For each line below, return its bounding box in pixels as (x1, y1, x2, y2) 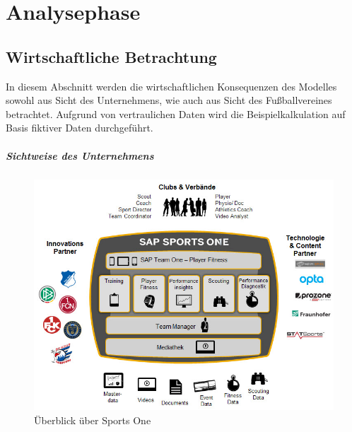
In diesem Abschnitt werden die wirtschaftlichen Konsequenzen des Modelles (6, 78, 337, 93)
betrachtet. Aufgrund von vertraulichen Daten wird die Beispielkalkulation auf (6, 106, 346, 121)
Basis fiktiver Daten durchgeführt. (6, 120, 153, 135)
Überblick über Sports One (34, 412, 151, 427)
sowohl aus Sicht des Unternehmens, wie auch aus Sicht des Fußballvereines (6, 93, 332, 107)
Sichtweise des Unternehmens (6, 148, 154, 163)
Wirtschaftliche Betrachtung (6, 45, 217, 67)
